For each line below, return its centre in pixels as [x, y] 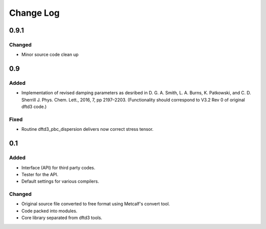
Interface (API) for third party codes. [58, 167]
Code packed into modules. [49, 211]
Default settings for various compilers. [60, 181]
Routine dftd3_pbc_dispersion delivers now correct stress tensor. [87, 129]
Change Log [34, 13]
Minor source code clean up [50, 55]
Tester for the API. [40, 174]
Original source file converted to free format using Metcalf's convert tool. [96, 204]
